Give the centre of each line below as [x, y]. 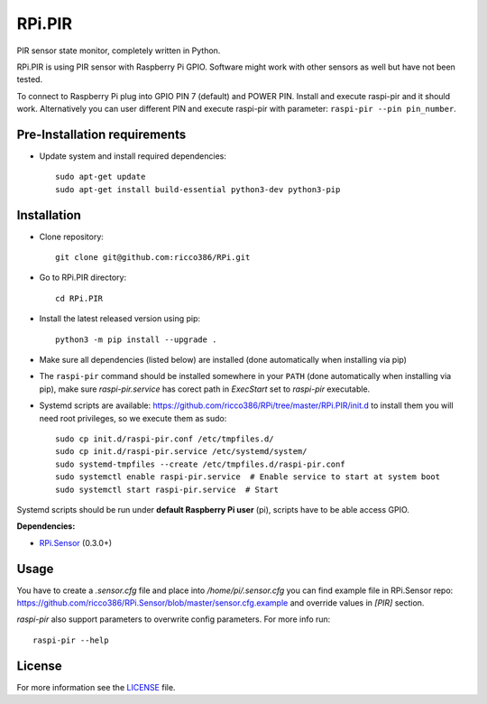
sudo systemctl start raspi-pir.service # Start [167, 489]
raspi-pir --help [71, 640]
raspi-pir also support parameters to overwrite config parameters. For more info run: [174, 619]
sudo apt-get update [101, 177]
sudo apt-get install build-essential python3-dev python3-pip [198, 189]
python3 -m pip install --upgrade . [136, 339]
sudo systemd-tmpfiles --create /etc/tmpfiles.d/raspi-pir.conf [201, 464]
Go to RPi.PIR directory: [83, 278]
